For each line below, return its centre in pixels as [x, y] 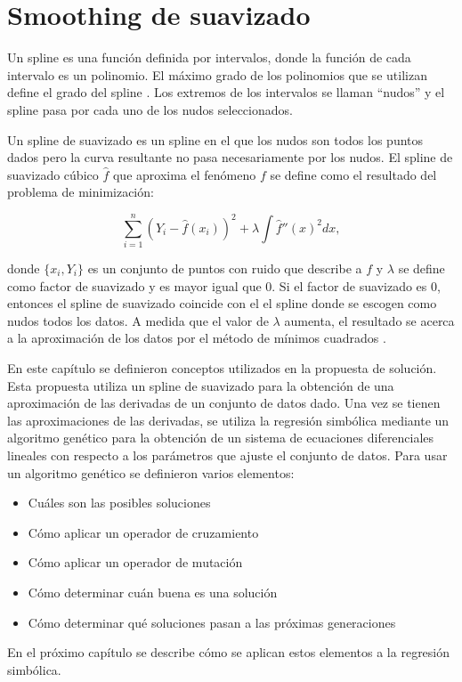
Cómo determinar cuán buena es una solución [153, 592]
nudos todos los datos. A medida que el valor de [138, 320]
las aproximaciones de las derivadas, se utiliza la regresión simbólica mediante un [228, 420]
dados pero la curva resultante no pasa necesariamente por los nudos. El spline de [230, 157]
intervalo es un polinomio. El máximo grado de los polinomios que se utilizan [217, 74]
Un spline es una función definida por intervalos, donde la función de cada [209, 57]
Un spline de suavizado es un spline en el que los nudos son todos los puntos [215, 139]
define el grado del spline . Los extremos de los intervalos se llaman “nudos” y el [226, 92]
